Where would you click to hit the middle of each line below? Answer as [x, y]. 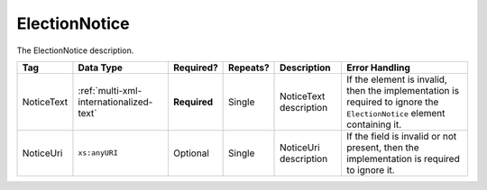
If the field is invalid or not [401, 136]
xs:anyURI [98, 153]
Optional [191, 153]
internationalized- [115, 102]
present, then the [382, 147]
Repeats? [249, 68]
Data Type [101, 68]
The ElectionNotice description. [75, 50]
